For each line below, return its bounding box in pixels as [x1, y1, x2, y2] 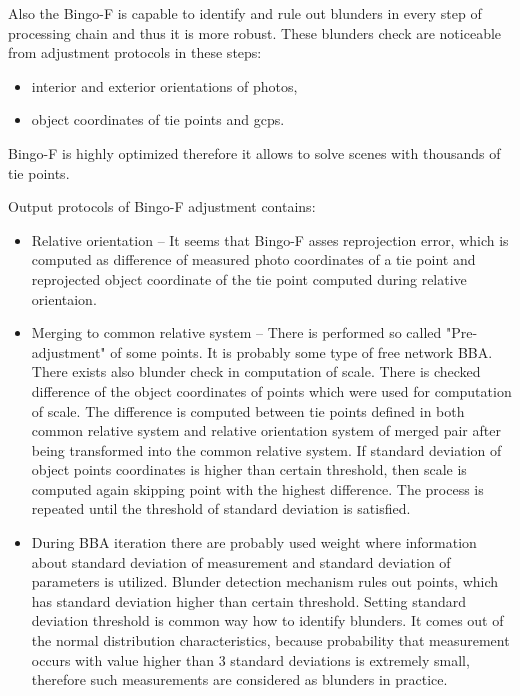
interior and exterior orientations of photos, [31, 75, 298, 96]
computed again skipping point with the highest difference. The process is [31, 478, 484, 499]
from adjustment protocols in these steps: [8, 42, 262, 63]
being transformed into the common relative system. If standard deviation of [31, 439, 502, 460]
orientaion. [31, 288, 97, 309]
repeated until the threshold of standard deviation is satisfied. [31, 498, 411, 519]
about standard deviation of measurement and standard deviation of [31, 551, 451, 572]
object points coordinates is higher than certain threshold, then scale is [31, 459, 467, 480]
